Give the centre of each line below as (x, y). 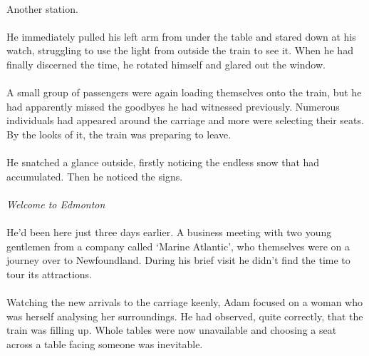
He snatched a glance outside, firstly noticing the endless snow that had (163, 162)
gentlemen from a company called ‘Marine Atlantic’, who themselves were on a (178, 246)
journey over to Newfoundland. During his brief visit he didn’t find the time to (178, 260)
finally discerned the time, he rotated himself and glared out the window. (166, 64)
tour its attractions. (50, 274)
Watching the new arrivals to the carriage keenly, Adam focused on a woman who (185, 302)
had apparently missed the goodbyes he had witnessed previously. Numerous (173, 106)
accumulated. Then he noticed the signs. (95, 176)
